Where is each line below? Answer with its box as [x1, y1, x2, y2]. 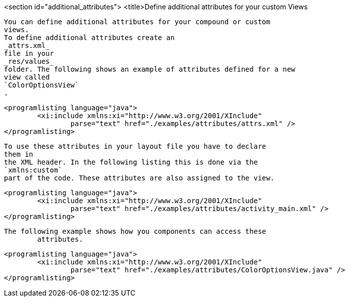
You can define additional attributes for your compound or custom [4, 18, 271, 26]
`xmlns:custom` [4, 166, 63, 174]
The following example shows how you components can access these [4, 227, 267, 235]
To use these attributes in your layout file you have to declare [4, 142, 267, 150]
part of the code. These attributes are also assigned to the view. [4, 174, 274, 182]
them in [4, 150, 34, 158]
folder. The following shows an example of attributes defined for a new [4, 65, 296, 73]
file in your [4, 49, 54, 57]
